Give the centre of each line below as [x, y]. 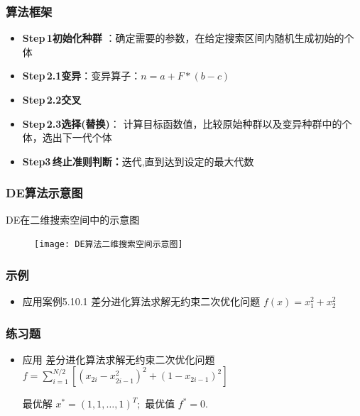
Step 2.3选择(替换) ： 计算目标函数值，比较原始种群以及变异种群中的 [182, 123]
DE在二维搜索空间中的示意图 [73, 219]
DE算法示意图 [44, 193]
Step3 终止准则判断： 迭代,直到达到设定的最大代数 [138, 161]
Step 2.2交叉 [52, 99]
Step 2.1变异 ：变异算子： [82, 76]
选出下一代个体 [77, 137]
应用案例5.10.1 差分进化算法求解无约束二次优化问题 [141, 301]
